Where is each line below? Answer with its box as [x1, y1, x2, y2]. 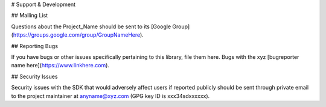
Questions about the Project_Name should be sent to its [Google [11, 23, 171, 30]
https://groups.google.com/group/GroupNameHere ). [13, 31, 144, 38]
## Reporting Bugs [11, 42, 59, 49]
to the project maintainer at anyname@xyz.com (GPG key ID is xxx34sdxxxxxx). [11, 92, 210, 99]
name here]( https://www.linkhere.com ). [11, 62, 110, 69]
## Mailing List [11, 12, 48, 19]
